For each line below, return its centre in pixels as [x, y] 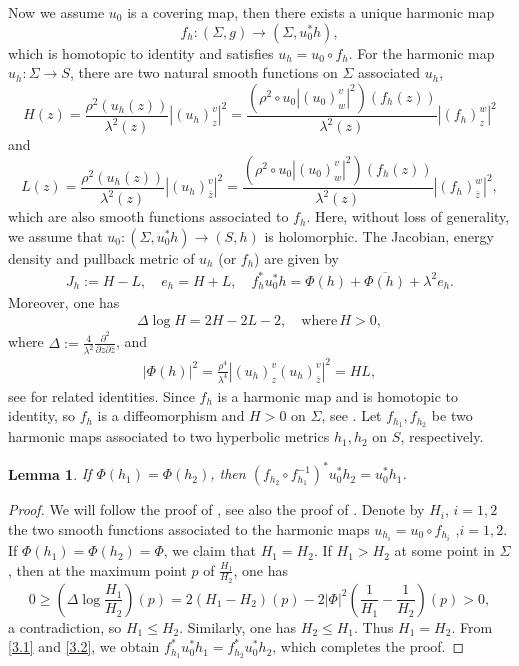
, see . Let [351, 415]
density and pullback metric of [101, 257]
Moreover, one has [64, 301]
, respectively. [442, 436]
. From [472, 626]
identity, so [41, 415]
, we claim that [209, 550]
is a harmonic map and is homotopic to [338, 395]
